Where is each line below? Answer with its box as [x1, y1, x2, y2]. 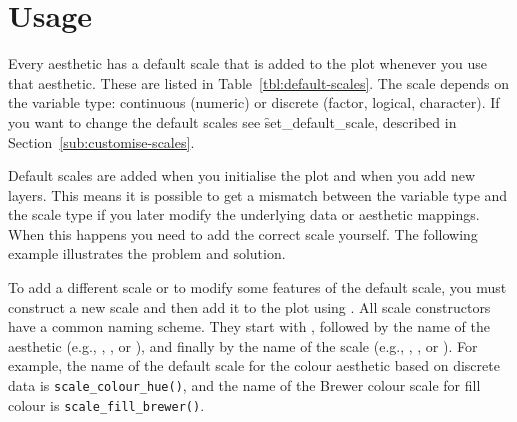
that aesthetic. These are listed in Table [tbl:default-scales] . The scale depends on [8, 72, 510, 93]
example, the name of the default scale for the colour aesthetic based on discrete [8, 355, 500, 376]
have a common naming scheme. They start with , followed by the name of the [8, 316, 490, 337]
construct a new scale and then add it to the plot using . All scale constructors [8, 296, 491, 317]
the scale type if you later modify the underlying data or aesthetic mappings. [8, 204, 480, 225]
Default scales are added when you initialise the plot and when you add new [8, 165, 476, 186]
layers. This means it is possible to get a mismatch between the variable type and [8, 184, 508, 205]
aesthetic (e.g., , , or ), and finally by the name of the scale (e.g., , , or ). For [8, 335, 478, 356]
